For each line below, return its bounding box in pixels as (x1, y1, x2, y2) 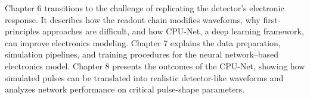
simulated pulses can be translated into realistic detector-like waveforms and (5, 71, 284, 84)
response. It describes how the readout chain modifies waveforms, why (5, 13, 261, 25)
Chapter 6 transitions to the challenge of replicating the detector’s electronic (5, 2, 284, 14)
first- (263, 13, 281, 25)
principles (5, 25, 40, 37)
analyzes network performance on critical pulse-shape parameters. (5, 83, 245, 95)
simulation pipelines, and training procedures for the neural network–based (5, 48, 279, 60)
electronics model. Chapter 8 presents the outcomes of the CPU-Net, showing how (5, 59, 305, 72)
